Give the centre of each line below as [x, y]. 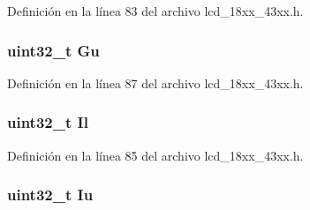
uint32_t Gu [53, 50]
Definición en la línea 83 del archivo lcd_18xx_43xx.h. [155, 11]
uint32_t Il [48, 122]
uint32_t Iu [50, 195]
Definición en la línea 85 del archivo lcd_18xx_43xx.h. [155, 155]
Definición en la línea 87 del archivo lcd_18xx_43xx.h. [155, 82]
